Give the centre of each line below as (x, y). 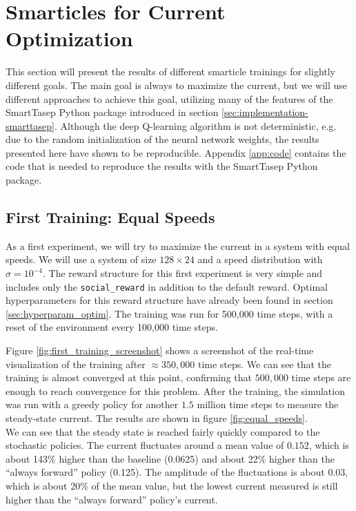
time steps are (321, 377)
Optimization (69, 38)
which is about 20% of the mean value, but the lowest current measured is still (172, 486)
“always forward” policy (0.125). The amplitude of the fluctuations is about (165, 472)
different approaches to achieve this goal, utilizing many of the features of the (169, 98)
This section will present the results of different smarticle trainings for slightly (171, 71)
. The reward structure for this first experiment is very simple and (182, 273)
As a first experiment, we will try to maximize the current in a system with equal (178, 245)
